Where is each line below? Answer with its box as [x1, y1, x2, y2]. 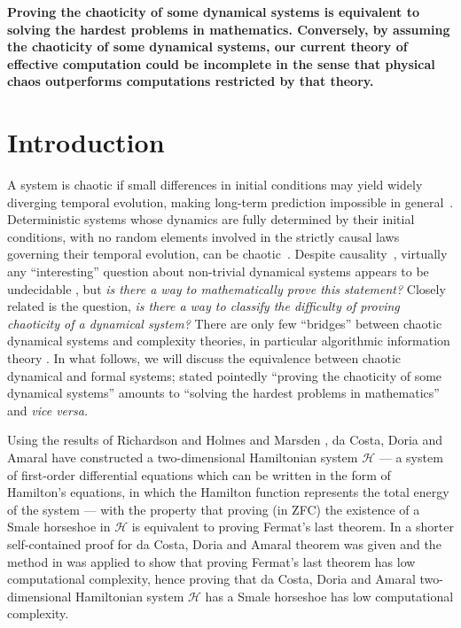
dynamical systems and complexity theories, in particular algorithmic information [7, 331, 450, 350]
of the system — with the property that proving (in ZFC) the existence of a [7, 500, 420, 518]
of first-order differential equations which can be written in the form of [7, 465, 391, 484]
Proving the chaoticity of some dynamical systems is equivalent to [7, 3, 419, 20]
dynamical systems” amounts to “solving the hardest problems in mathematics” [7, 384, 440, 402]
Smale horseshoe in [7, 517, 111, 536]
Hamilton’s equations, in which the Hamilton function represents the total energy [7, 483, 449, 501]
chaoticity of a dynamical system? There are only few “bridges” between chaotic [7, 314, 442, 332]
